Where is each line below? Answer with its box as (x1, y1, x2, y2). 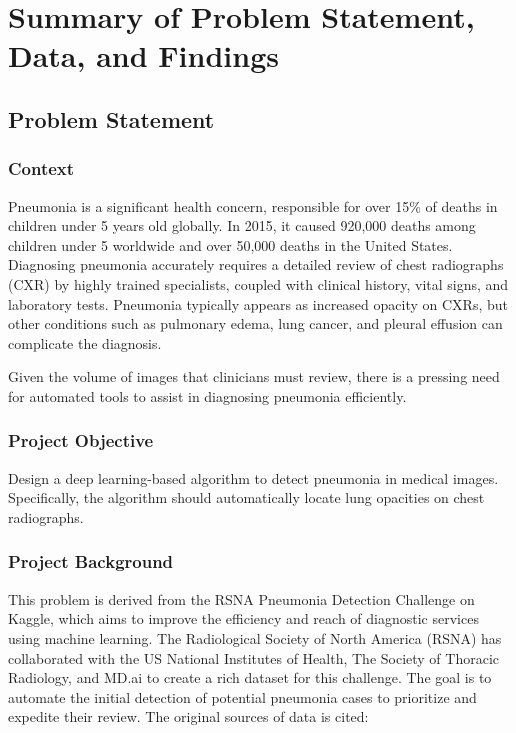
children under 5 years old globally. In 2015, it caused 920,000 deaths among (8, 215, 476, 236)
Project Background (8, 549, 174, 574)
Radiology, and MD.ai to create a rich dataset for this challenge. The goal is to (8, 667, 492, 688)
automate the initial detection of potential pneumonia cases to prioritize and (8, 686, 477, 707)
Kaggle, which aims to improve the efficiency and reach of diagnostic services (8, 608, 479, 629)
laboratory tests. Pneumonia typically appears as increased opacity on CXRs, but (8, 293, 508, 314)
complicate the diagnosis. (8, 332, 162, 353)
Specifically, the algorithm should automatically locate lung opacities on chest (8, 487, 485, 508)
